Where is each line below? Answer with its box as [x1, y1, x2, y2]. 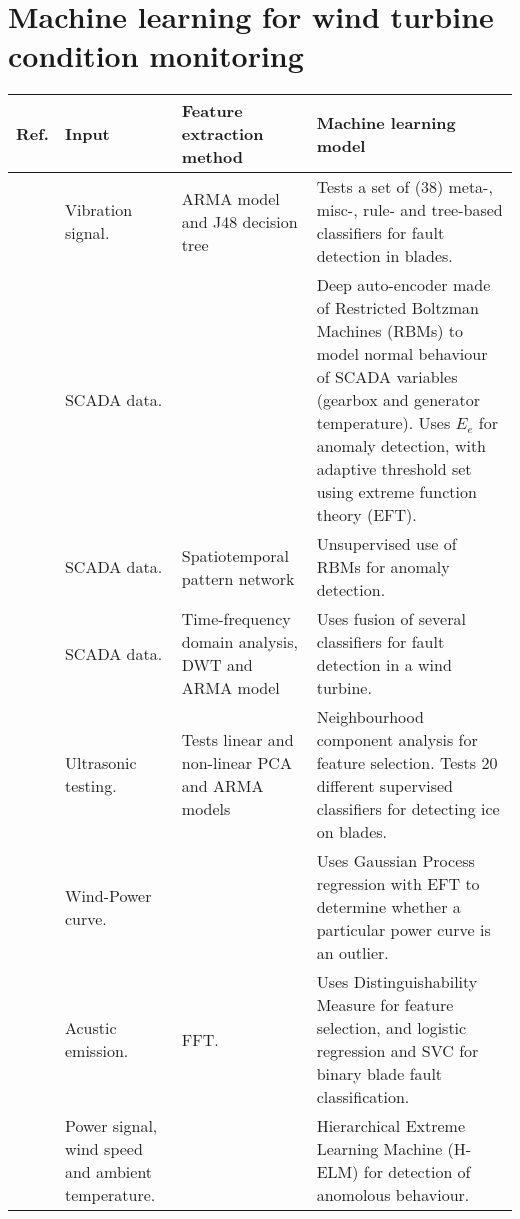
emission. [64, 1039, 129, 1063]
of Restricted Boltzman [316, 296, 480, 320]
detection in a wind [316, 653, 452, 677]
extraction [181, 122, 264, 146]
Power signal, [64, 1114, 158, 1138]
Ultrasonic [64, 751, 137, 775]
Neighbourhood [316, 705, 424, 729]
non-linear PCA [181, 751, 292, 775]
